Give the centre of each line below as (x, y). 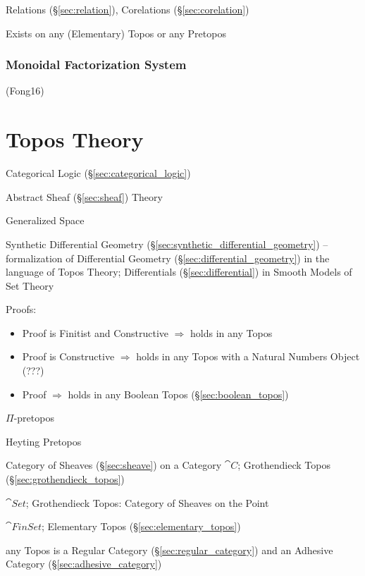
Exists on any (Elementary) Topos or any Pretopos (116, 33)
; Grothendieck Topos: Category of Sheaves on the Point (147, 502)
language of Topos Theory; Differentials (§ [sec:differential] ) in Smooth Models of (179, 272)
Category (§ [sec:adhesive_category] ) (84, 564)
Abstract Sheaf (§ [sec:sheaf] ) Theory (84, 196)
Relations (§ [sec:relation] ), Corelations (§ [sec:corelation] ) (128, 9)
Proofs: (21, 309)
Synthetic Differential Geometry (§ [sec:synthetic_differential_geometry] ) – (167, 244)
